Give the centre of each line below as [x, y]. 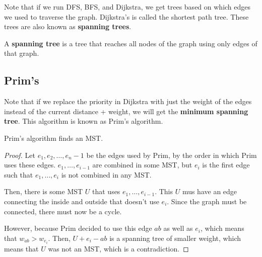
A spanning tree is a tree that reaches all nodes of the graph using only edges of [131, 43]
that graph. [22, 53]
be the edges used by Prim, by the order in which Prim [172, 155]
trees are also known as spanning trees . [68, 26]
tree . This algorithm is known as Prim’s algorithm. [84, 121]
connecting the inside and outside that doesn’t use [82, 201]
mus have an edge [210, 191]
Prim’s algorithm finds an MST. [54, 138]
